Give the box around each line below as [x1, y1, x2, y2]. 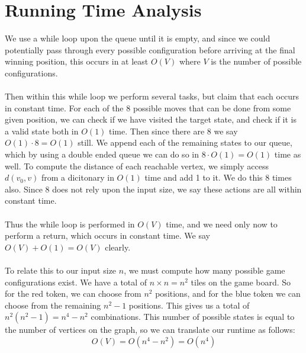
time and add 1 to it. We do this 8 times [144, 171, 292, 184]
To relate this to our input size [5, 264, 117, 276]
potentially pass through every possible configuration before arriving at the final [5, 43, 295, 56]
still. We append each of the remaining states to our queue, [78, 136, 292, 149]
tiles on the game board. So [191, 275, 291, 288]
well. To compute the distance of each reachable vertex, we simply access [5, 159, 269, 172]
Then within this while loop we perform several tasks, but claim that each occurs [5, 90, 299, 102]
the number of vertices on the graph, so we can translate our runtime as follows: [5, 323, 295, 336]
